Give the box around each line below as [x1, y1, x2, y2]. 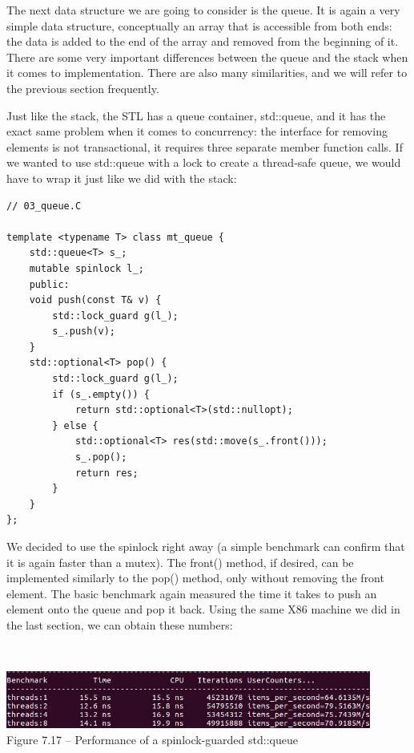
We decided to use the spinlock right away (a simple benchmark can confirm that [6, 538, 405, 554]
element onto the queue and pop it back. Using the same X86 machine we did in [6, 601, 400, 617]
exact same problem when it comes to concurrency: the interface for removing [6, 123, 388, 140]
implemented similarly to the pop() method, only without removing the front [6, 569, 384, 586]
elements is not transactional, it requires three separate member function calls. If [6, 138, 403, 155]
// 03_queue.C [6, 200, 82, 212]
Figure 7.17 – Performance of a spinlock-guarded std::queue [6, 731, 298, 747]
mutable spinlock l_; [29, 262, 144, 274]
